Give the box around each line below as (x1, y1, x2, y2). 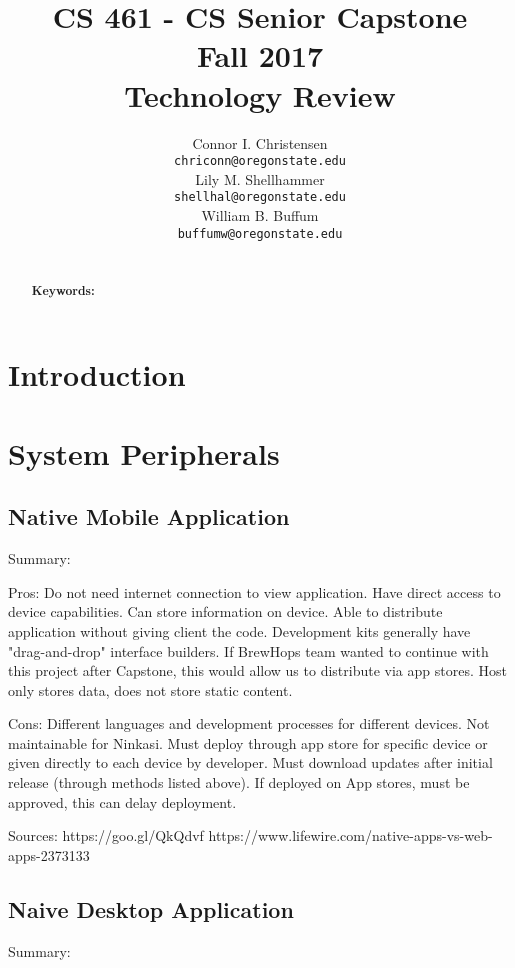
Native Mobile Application (8, 501, 290, 532)
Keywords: (31, 281, 95, 299)
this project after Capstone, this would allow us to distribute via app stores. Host (8, 660, 507, 681)
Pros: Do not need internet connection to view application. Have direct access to (8, 581, 501, 602)
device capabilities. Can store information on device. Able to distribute (8, 601, 443, 622)
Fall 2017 (196, 35, 324, 76)
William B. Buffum (201, 205, 319, 225)
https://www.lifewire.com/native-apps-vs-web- (208, 825, 493, 846)
